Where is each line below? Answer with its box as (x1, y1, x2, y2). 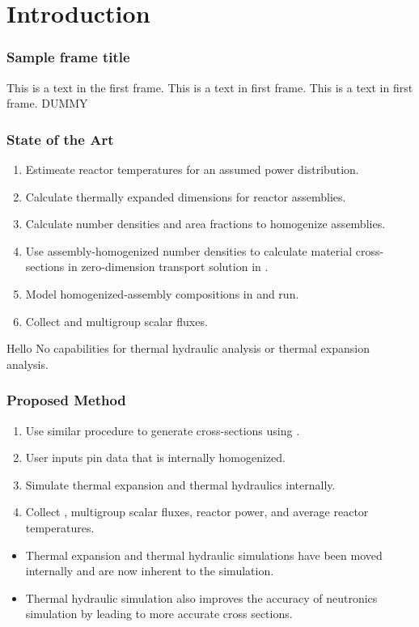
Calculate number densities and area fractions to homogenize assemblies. (25, 215, 386, 232)
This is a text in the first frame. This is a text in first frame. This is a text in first (6, 78, 413, 95)
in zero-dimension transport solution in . (68, 258, 269, 275)
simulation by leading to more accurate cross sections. (25, 605, 293, 622)
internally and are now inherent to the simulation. (25, 562, 274, 579)
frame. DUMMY (6, 95, 88, 112)
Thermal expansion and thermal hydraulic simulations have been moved (25, 546, 383, 563)
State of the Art (6, 129, 114, 149)
